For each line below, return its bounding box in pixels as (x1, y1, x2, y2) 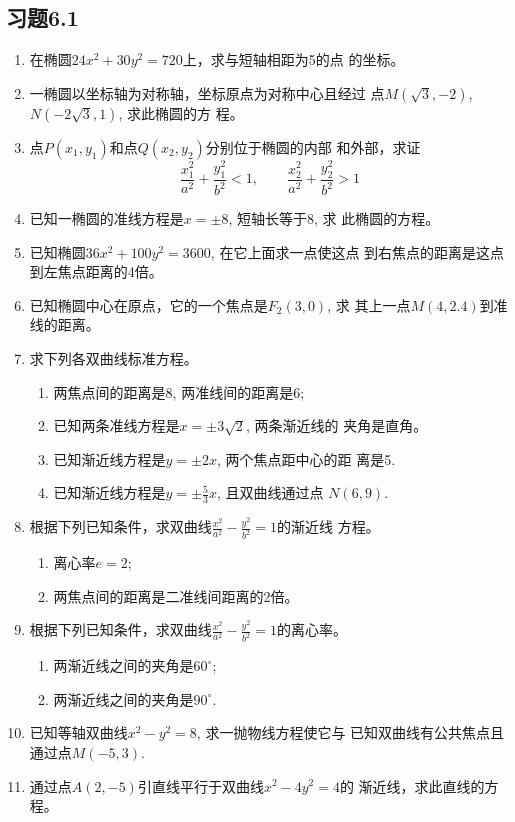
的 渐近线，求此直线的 (339, 775, 485, 796)
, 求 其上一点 (327, 294, 411, 315)
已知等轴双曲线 (29, 722, 128, 743)
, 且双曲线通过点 (216, 482, 324, 503)
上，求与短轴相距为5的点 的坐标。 (182, 49, 405, 70)
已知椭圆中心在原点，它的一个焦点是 (29, 294, 268, 315)
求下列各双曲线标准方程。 (29, 348, 198, 369)
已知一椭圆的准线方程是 (29, 208, 184, 229)
